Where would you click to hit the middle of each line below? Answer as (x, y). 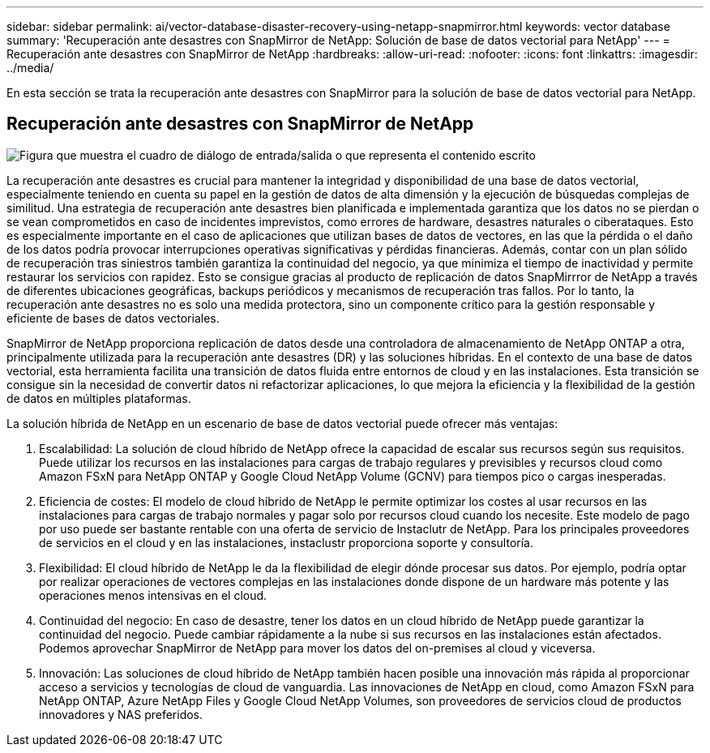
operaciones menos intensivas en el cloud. (153, 595)
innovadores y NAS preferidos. (121, 714)
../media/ (30, 68)
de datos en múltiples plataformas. (99, 398)
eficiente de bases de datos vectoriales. (113, 318)
